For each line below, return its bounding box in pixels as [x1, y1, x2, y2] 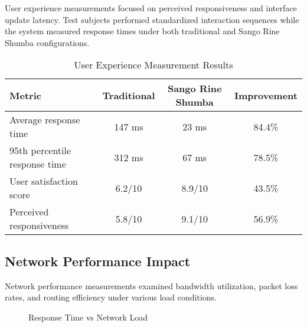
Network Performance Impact [5, 251, 191, 270]
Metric [9, 88, 41, 102]
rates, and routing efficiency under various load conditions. [5, 291, 217, 303]
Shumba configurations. [5, 36, 90, 48]
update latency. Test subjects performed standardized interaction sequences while [5, 13, 299, 25]
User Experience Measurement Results [74, 58, 233, 72]
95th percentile [9, 143, 71, 158]
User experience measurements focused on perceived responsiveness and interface [5, 2, 297, 14]
